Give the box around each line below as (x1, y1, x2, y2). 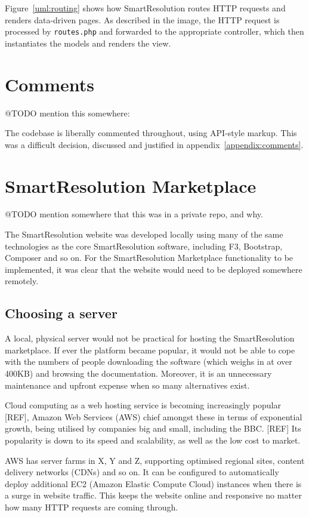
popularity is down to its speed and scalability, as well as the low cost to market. (5, 433, 301, 446)
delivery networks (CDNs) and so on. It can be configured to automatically (5, 466, 279, 478)
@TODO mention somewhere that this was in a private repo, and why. (5, 208, 263, 220)
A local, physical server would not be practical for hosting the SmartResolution (5, 332, 295, 344)
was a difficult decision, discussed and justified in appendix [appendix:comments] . (5, 138, 304, 150)
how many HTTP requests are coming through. (5, 500, 178, 513)
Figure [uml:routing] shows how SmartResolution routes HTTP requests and (5, 2, 286, 14)
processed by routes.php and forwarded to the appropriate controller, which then (5, 25, 304, 38)
